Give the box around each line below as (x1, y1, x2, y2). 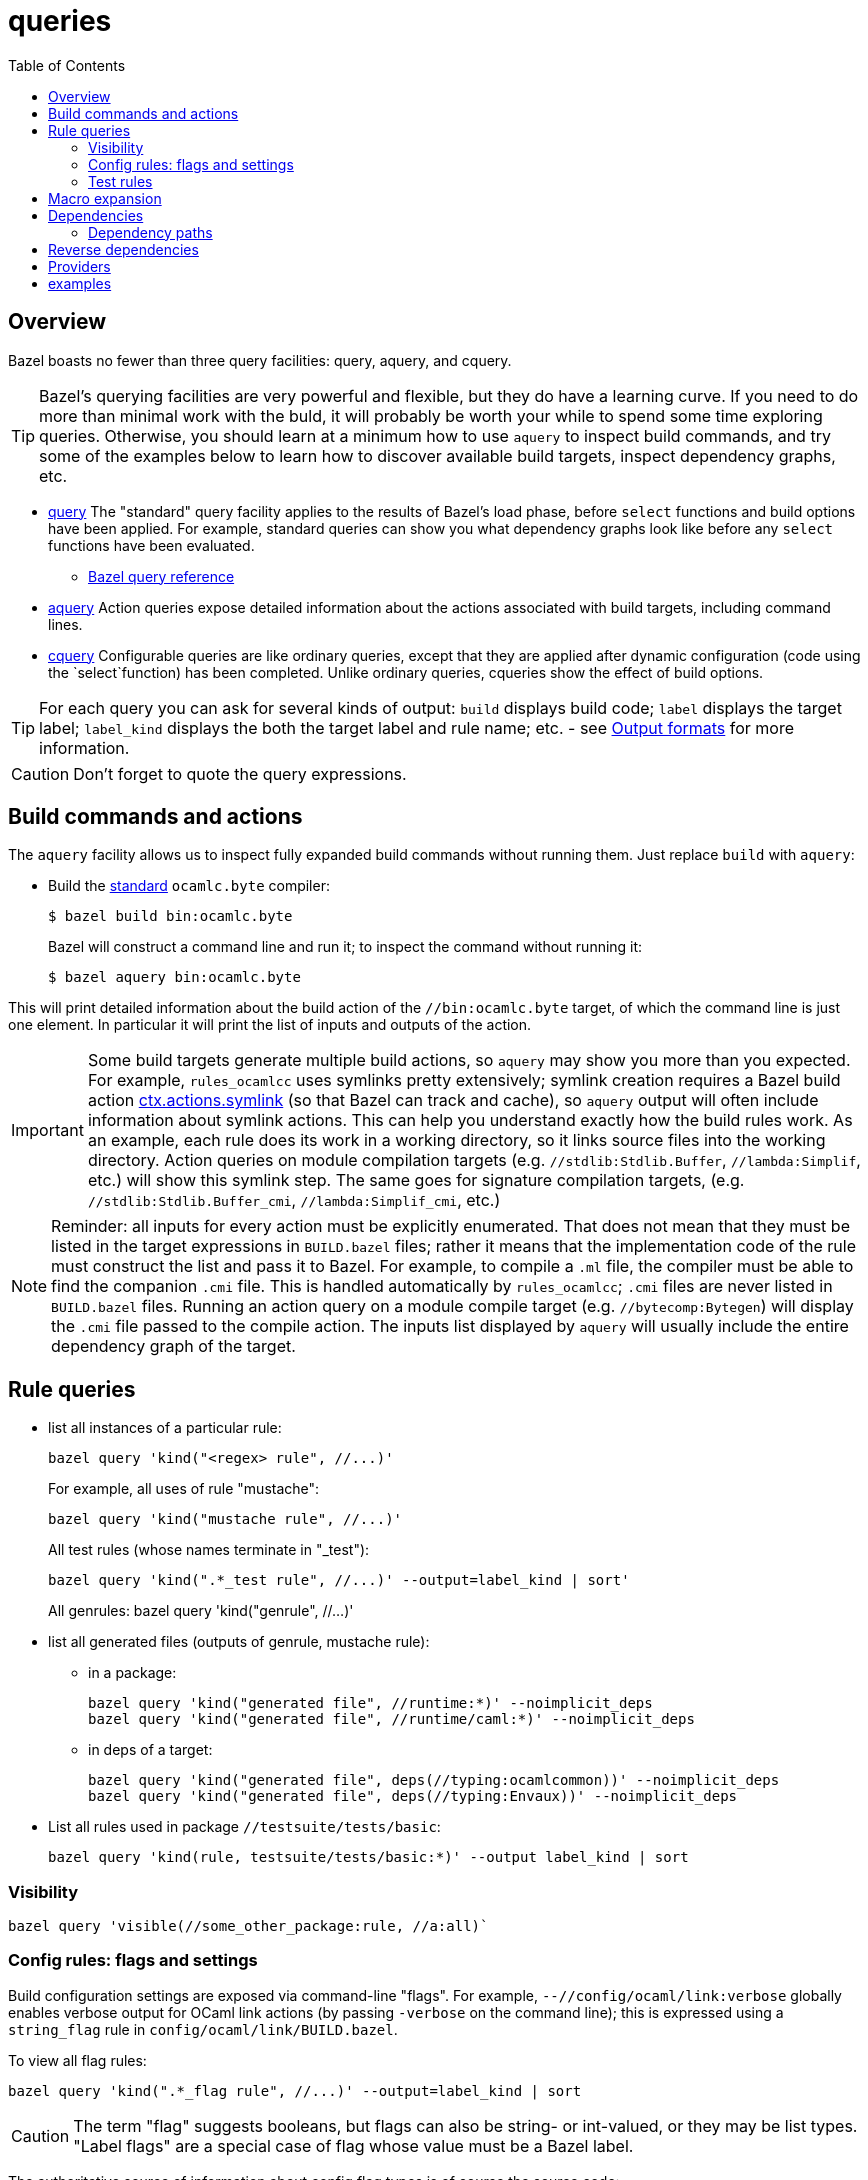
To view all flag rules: (8, 2051, 147, 2069)
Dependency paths (88, 223, 213, 241)
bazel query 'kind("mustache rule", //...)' (48, 1511, 403, 1528)
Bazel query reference (88, 567, 235, 585)
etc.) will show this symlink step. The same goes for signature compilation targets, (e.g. (87, 1170, 745, 1191)
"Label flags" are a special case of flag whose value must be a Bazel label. (73, 2135, 634, 2156)
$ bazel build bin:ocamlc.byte (48, 908, 293, 925)
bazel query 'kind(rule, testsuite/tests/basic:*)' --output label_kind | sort (48, 1849, 689, 1866)
